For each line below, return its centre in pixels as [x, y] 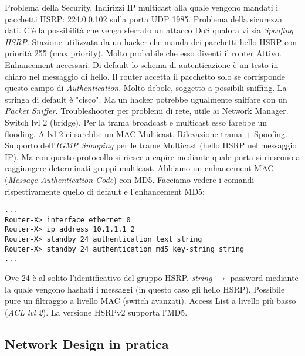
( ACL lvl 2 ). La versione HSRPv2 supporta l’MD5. [96, 312]
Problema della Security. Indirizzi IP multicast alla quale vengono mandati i [142, 7]
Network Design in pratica [87, 343]
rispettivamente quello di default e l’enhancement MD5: [105, 191]
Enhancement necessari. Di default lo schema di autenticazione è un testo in [142, 64]
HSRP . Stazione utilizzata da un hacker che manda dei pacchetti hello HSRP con [151, 41]
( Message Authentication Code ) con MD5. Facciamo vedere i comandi [130, 179]
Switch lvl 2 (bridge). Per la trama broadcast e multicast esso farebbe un [136, 122]
